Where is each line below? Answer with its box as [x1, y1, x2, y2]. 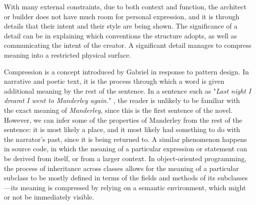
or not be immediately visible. [4, 192, 94, 202]
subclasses [217, 172, 248, 183]
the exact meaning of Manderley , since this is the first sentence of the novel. [4, 104, 233, 115]
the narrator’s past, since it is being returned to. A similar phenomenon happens [4, 134, 247, 144]
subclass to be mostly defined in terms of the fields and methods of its [4, 172, 215, 183]
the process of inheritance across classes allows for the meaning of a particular [4, 163, 239, 173]
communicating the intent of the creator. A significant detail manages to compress [4, 40, 252, 50]
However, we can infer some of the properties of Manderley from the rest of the [4, 114, 243, 125]
